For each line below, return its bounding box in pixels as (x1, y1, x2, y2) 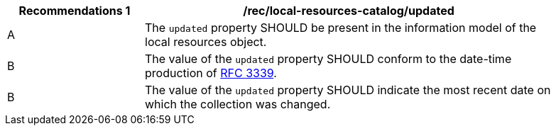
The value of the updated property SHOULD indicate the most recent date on (145, 83, 551, 97)
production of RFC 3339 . (145, 66, 277, 80)
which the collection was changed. (145, 97, 331, 111)
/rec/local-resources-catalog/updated (243, 4, 454, 18)
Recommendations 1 (18, 4, 131, 18)
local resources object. (145, 35, 267, 49)
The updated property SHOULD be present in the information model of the (145, 21, 537, 35)
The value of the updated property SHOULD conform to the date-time (145, 52, 512, 66)
